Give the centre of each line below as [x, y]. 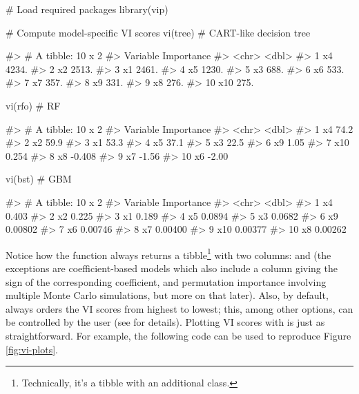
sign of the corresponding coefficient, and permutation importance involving [166, 281]
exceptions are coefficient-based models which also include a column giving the [172, 268]
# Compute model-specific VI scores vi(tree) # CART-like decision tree [158, 32]
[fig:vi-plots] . [32, 349]
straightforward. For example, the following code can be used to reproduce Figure [178, 335]
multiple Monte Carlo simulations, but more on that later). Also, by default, [167, 295]
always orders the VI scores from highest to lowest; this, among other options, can [179, 308]
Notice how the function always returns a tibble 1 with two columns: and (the [168, 253]
